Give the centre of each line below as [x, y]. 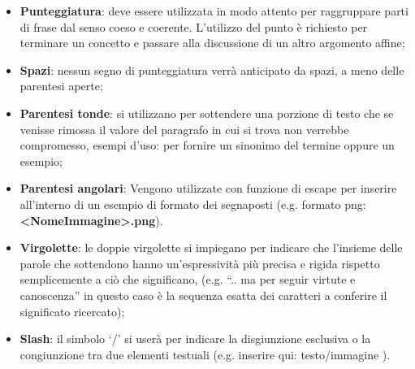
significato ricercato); [72, 311]
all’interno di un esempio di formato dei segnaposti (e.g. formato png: [193, 204]
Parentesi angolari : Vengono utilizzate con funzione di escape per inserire [208, 188]
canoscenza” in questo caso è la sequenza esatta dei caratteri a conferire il [203, 295]
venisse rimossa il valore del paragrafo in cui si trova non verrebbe [184, 129]
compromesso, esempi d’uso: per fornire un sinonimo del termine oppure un [207, 145]
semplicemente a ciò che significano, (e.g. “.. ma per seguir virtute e [188, 279]
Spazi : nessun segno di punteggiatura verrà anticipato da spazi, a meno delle [212, 69]
